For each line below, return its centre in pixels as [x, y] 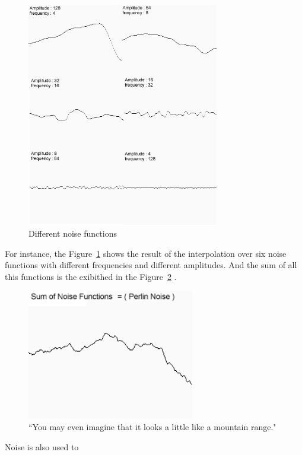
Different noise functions [73, 233]
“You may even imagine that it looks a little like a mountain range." [152, 427]
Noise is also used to [42, 446]
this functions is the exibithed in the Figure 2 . [91, 276]
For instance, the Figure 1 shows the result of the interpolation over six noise [146, 253]
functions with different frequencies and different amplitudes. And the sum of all [151, 265]
